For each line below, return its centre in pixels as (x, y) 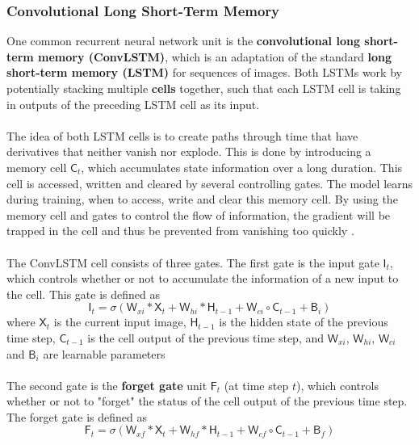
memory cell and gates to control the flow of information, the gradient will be (199, 214)
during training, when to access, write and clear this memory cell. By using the (202, 199)
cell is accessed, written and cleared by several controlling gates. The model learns (210, 183)
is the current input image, (120, 322)
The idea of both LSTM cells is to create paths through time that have (182, 135)
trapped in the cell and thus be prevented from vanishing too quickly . (180, 231)
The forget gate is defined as (77, 416)
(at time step (256, 385)
